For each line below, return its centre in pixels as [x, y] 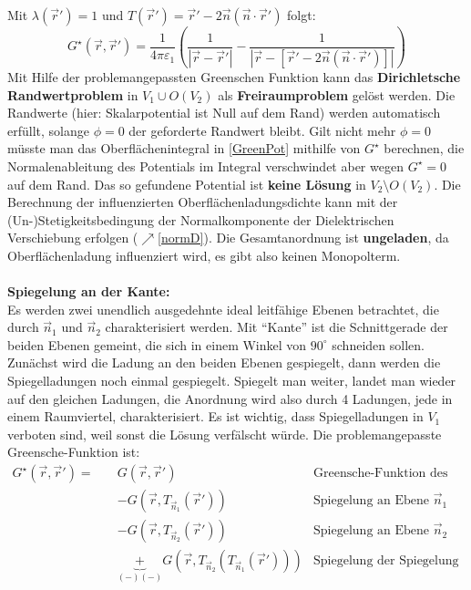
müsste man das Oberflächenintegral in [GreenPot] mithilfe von [184, 148]
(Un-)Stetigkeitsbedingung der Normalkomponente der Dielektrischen [201, 219]
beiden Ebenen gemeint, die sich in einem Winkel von [157, 344]
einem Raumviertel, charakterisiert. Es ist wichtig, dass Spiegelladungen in [215, 416]
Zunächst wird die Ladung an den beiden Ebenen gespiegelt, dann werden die [224, 362]
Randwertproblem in [73, 94]
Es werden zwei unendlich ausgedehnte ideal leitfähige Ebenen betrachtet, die [223, 309]
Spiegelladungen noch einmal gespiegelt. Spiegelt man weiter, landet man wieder [232, 381]
